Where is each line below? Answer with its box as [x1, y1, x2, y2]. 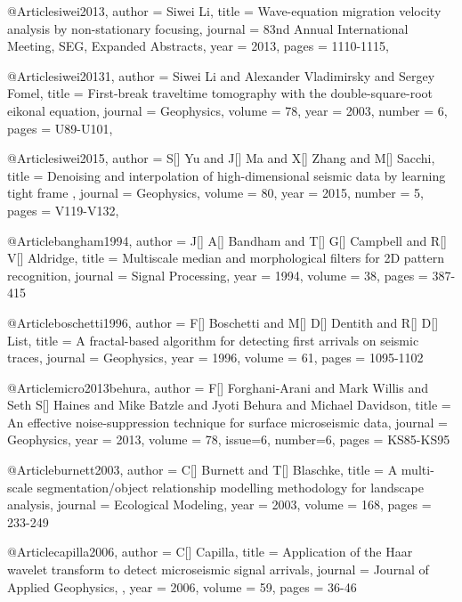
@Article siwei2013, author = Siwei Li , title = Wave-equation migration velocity [7, 2, 442, 20]
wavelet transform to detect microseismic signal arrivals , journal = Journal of [7, 560, 429, 579]
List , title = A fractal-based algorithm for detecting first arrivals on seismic [7, 330, 419, 349]
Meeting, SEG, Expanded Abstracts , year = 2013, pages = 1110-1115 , [7, 37, 390, 55]
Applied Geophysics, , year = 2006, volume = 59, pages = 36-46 [7, 577, 357, 596]
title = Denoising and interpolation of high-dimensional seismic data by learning [7, 166, 446, 184]
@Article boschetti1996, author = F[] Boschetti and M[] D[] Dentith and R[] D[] [7, 313, 439, 331]
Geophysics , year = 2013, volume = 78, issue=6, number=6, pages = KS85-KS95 [7, 430, 450, 449]
